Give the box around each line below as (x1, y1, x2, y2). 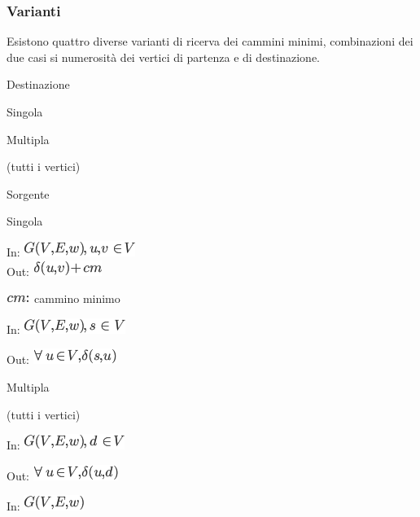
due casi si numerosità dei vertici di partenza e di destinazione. (7, 48, 321, 65)
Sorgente (7, 185, 50, 202)
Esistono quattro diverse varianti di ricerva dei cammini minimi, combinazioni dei (7, 33, 413, 50)
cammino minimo (33, 290, 120, 307)
